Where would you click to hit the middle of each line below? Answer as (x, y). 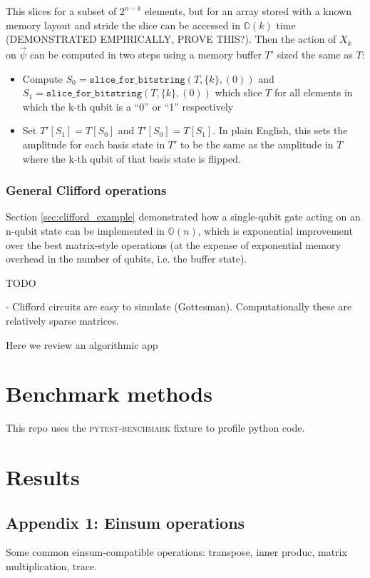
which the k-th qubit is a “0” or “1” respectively (128, 106)
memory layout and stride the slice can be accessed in (123, 25)
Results (43, 477)
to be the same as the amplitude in (257, 144)
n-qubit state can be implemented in (85, 230)
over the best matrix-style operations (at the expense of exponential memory (173, 244)
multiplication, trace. (52, 566)
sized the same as (315, 54)
